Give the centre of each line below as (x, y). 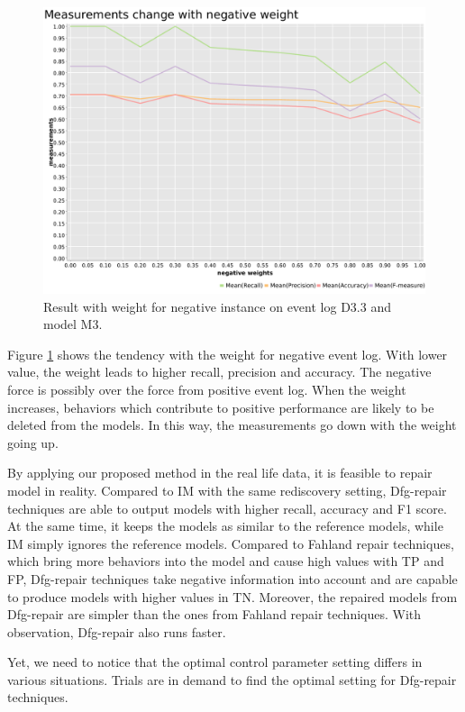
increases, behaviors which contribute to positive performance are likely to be (221, 407)
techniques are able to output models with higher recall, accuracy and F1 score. (227, 508)
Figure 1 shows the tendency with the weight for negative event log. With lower (228, 354)
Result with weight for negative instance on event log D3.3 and (217, 306)
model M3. (73, 324)
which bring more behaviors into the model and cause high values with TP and (226, 561)
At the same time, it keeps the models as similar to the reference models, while (225, 526)
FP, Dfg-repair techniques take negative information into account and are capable (232, 578)
